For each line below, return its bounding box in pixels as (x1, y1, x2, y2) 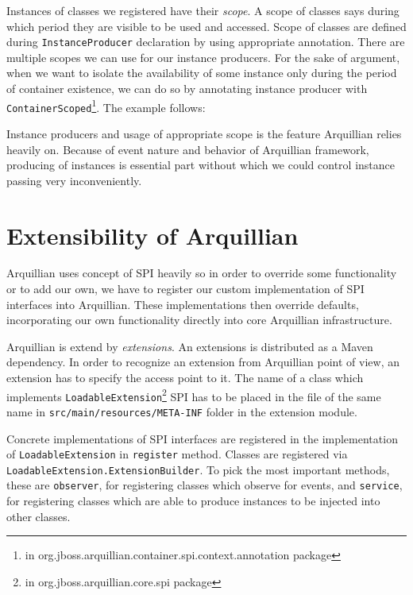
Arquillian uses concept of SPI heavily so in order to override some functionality (6, 265, 397, 281)
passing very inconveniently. (6, 172, 142, 188)
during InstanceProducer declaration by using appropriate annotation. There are (6, 33, 405, 50)
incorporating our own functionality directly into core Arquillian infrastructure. (6, 311, 392, 328)
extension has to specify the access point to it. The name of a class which (6, 369, 364, 385)
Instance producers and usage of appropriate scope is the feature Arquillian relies (6, 125, 402, 141)
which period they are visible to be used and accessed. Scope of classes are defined (6, 17, 407, 34)
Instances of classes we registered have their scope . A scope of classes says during (6, 2, 399, 18)
